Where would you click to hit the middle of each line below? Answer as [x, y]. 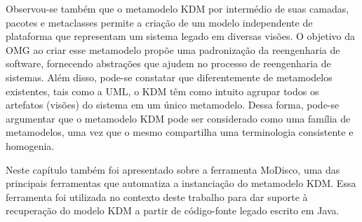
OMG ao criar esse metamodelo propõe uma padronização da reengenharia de [173, 49]
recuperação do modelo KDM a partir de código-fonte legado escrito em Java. [173, 210]
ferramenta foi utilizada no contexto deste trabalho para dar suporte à [157, 196]
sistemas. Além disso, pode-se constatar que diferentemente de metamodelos [169, 77]
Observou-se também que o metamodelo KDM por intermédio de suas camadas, [177, 8]
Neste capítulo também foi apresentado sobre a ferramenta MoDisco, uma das [173, 169]
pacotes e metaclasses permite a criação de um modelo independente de [159, 22]
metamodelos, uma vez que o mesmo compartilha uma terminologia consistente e [180, 132]
